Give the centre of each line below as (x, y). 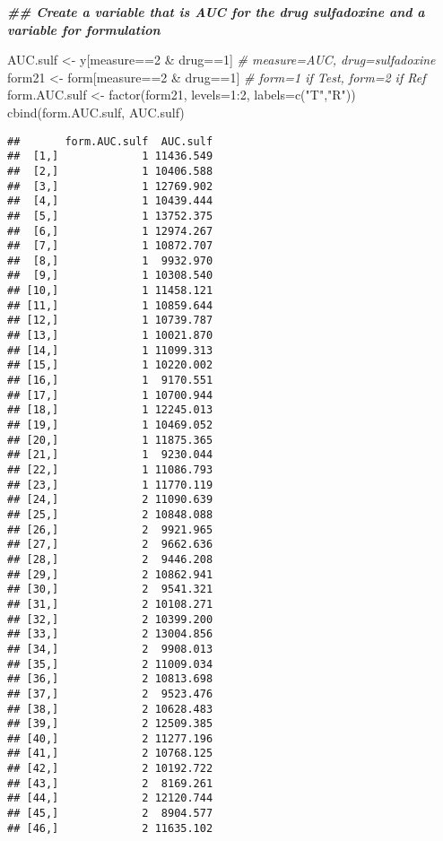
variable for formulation (84, 29)
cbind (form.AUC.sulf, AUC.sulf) (96, 112)
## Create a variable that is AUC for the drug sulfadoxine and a (216, 12)
